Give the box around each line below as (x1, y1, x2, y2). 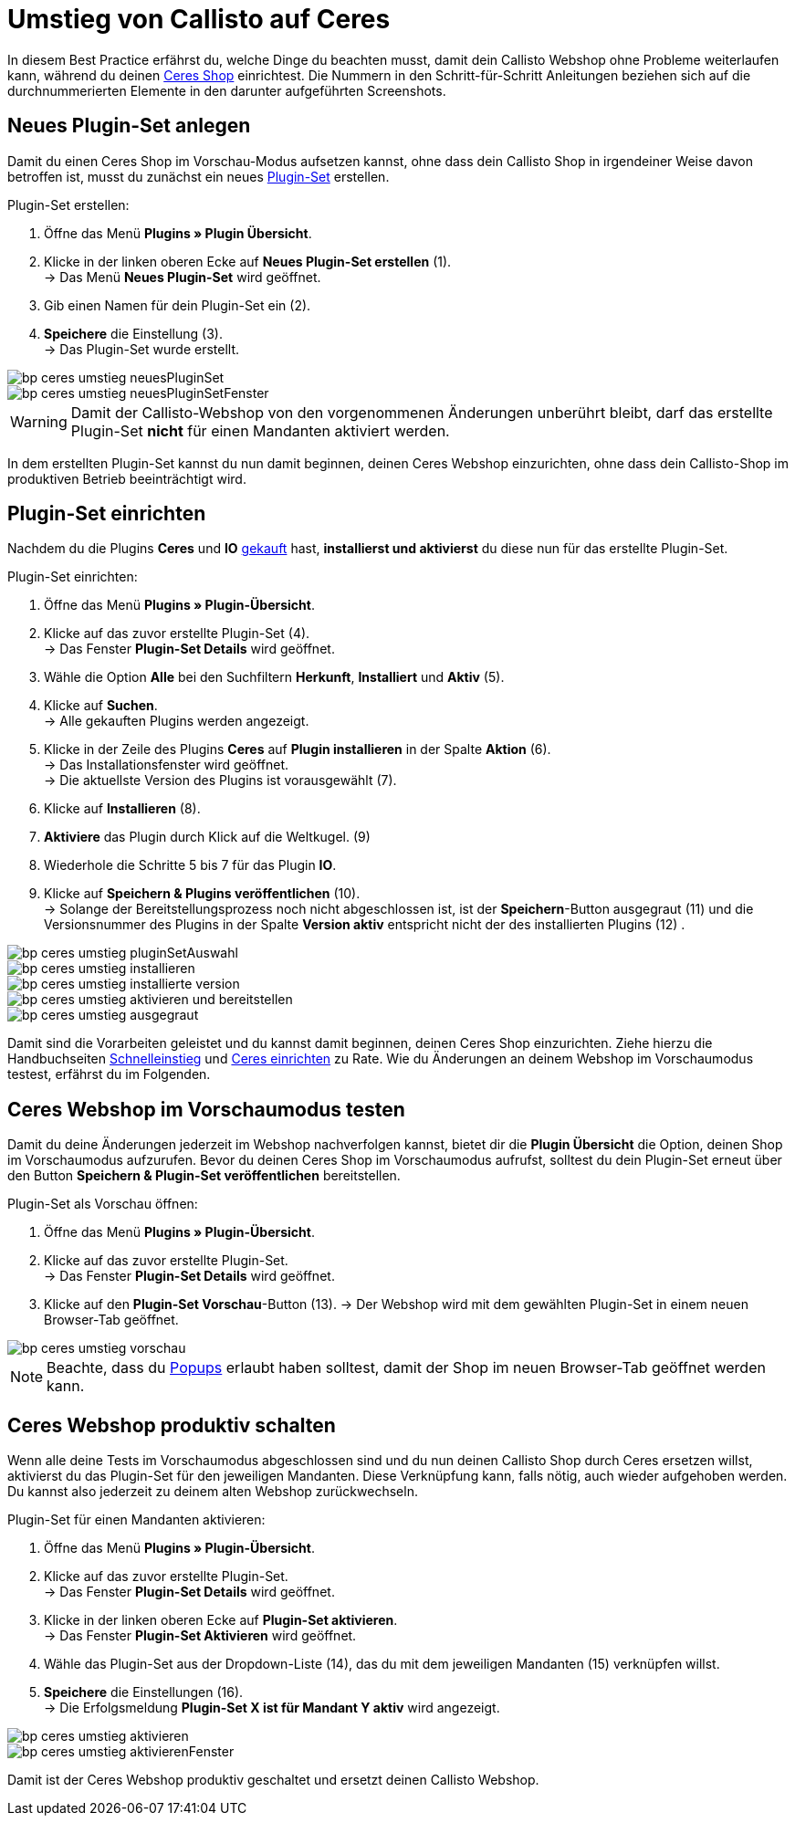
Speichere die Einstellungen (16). (44, 1684, 244, 1701)
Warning (10, 412, 68, 431)
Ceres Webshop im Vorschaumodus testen (7, 1097, 405, 1121)
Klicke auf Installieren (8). (44, 801, 201, 817)
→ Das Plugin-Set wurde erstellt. (44, 341, 240, 357)
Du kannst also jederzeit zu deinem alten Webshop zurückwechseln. (7, 1483, 418, 1500)
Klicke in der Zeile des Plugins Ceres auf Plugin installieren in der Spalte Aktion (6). (44, 741, 551, 758)
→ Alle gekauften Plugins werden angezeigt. (44, 713, 309, 729)
